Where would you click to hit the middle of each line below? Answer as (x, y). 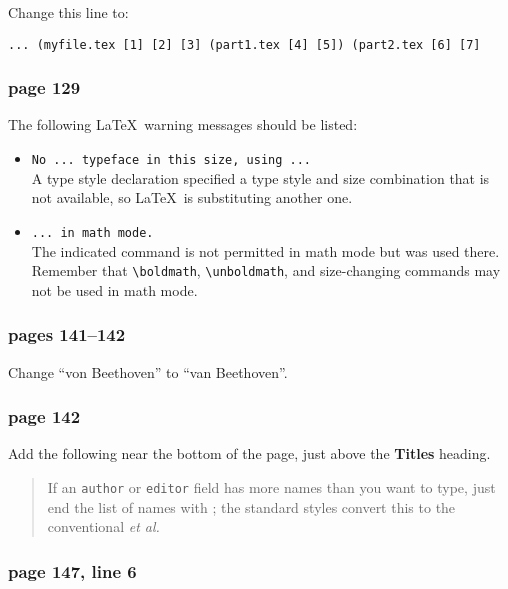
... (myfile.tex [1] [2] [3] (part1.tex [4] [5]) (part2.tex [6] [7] (244, 44)
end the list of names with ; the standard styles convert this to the (251, 506)
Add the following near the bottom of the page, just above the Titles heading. (249, 453)
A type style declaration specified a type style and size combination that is (260, 177)
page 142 (44, 416)
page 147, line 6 (72, 570)
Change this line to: (68, 12)
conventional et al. (103, 526)
